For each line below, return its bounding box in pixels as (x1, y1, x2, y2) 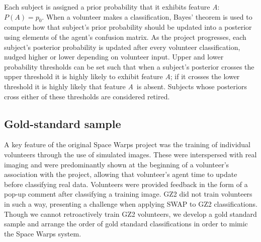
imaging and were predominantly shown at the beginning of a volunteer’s (4, 159, 229, 169)
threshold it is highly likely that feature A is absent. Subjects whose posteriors (4, 81, 247, 91)
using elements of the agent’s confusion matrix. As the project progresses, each (4, 31, 246, 42)
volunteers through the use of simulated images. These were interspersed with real (4, 149, 257, 159)
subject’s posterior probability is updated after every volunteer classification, (4, 41, 240, 52)
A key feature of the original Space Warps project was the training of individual (4, 139, 251, 150)
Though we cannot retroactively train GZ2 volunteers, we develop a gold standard (4, 208, 257, 219)
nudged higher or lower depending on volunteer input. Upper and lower (4, 51, 224, 62)
